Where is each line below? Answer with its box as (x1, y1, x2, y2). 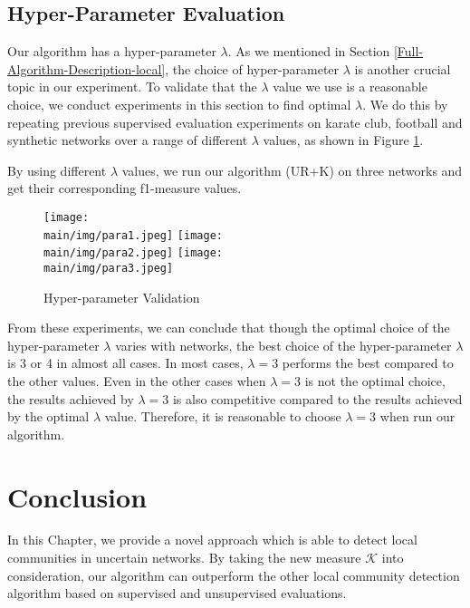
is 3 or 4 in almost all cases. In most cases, (7, 353, 244, 372)
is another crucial (354, 59, 451, 78)
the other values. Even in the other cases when (7, 371, 266, 390)
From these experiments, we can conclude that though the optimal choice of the (7, 318, 450, 337)
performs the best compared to (282, 353, 454, 372)
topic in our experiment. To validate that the (7, 77, 257, 96)
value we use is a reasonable (273, 77, 427, 96)
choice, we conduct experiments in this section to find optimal (7, 94, 351, 113)
